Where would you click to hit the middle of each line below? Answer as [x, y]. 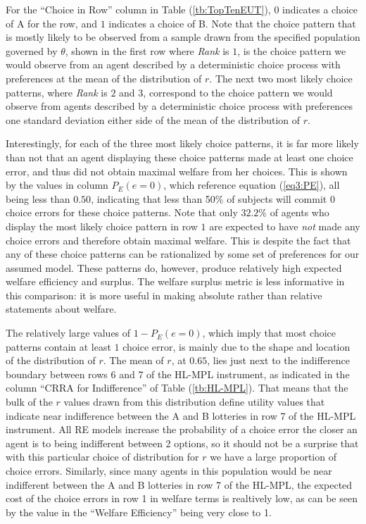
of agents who [299, 212]
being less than [38, 198]
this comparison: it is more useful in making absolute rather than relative [164, 295]
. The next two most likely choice [281, 78]
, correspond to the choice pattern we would [238, 92]
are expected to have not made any [285, 226]
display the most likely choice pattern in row [102, 226]
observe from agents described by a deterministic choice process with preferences [179, 106]
